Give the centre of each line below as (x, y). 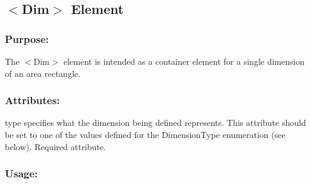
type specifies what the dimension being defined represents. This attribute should (155, 123)
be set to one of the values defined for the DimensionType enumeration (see (145, 134)
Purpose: (27, 38)
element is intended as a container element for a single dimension (184, 61)
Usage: (21, 173)
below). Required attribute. (56, 146)
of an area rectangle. (43, 73)
